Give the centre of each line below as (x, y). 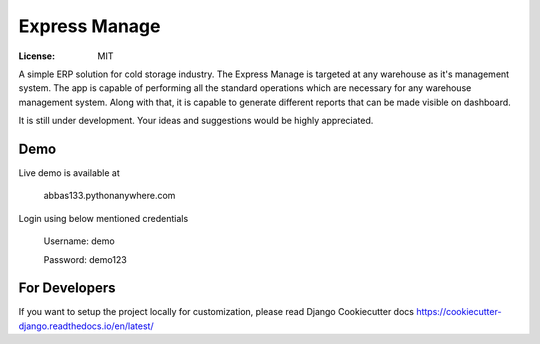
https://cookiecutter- (459, 312)
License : (36, 56)
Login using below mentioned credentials (103, 218)
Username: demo (79, 241)
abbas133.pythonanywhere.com (109, 196)
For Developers (67, 288)
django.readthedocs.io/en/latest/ (86, 326)
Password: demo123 (85, 259)
